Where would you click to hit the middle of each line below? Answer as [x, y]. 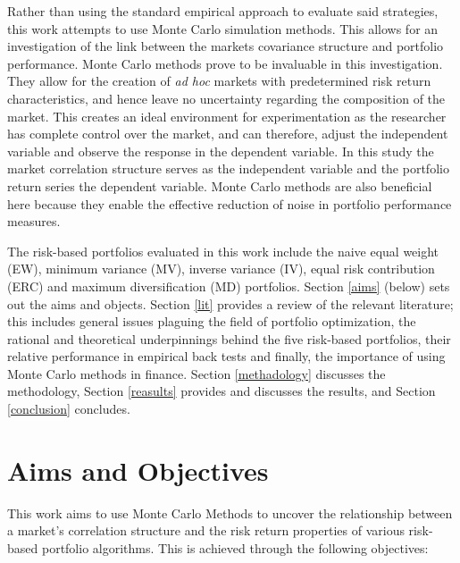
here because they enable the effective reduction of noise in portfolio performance [230, 203]
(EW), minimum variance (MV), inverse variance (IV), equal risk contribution [221, 269]
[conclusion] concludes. [69, 409]
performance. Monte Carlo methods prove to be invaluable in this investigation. [225, 63]
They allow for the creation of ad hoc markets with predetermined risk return [219, 81]
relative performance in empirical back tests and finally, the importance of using [226, 356]
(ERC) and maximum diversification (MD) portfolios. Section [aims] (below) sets [229, 286]
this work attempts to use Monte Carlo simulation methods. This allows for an [223, 28]
